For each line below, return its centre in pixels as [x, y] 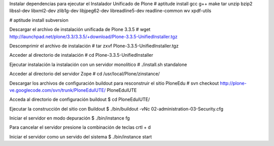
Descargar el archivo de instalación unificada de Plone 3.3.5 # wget [80, 29]
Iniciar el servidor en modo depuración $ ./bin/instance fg [70, 118]
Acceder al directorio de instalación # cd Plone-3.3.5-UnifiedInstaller [81, 55]
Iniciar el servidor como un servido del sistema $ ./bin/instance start [81, 136]
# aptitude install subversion [39, 20]
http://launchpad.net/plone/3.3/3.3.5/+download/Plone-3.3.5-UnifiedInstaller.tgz [93, 36]
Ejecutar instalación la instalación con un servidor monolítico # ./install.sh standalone [98, 64]
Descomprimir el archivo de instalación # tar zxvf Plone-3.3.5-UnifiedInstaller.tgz [94, 46]
